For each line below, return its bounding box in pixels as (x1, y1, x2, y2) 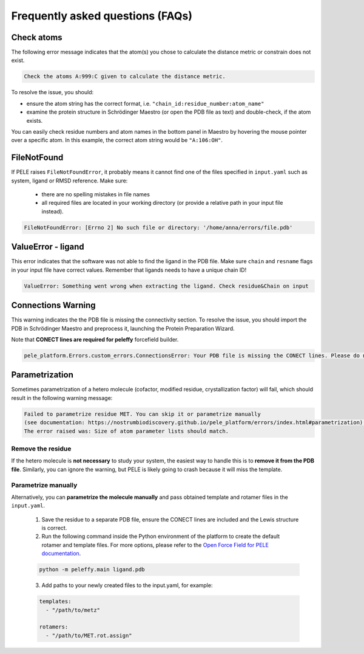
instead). (41, 207, 64, 215)
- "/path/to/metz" (45, 607, 100, 613)
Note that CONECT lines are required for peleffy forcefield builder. (11, 336, 179, 343)
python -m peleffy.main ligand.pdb (39, 566, 145, 573)
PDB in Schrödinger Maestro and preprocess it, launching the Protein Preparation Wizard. (11, 325, 235, 332)
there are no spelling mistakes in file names (41, 191, 150, 198)
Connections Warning (11, 300, 96, 311)
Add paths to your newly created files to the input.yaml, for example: (41, 582, 213, 589)
